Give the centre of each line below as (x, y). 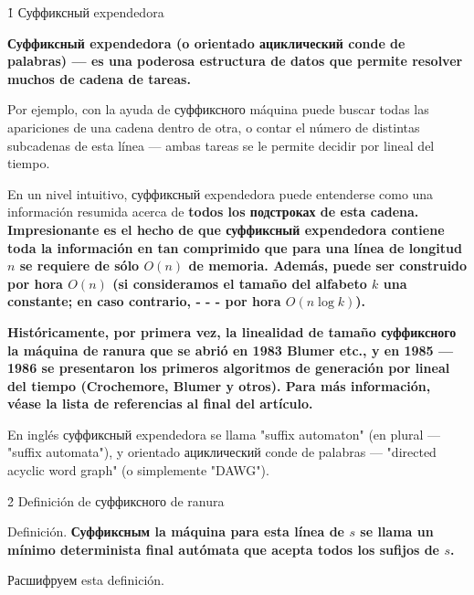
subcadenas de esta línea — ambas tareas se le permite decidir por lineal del (221, 145)
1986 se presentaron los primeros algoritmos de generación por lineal (229, 368)
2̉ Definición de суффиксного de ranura (116, 500)
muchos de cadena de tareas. (99, 78)
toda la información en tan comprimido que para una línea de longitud (235, 247)
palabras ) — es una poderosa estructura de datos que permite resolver (235, 61)
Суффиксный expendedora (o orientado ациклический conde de (206, 42)
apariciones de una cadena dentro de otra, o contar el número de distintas (214, 127)
